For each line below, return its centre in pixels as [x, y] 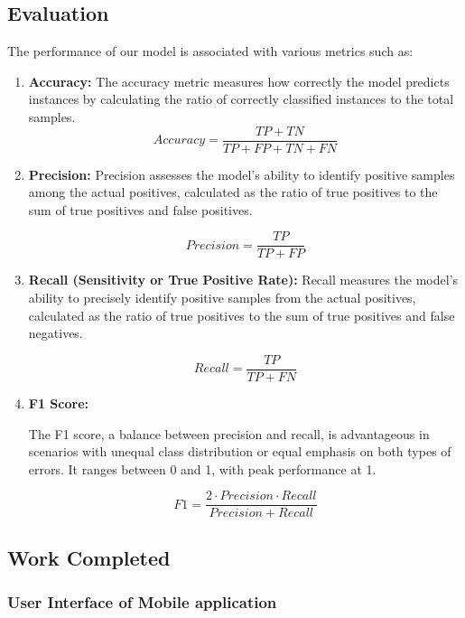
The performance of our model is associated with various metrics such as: [210, 51]
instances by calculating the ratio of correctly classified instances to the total [241, 99]
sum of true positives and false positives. [140, 209]
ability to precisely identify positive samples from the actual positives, [222, 298]
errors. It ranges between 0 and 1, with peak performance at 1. [202, 468]
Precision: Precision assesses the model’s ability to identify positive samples [242, 174]
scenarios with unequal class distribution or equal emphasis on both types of [240, 451]
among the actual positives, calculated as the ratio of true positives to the [233, 192]
